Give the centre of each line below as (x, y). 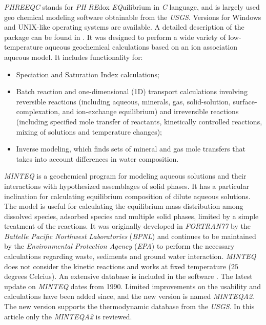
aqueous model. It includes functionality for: (74, 57)
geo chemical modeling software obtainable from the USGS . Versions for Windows (133, 17)
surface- (245, 101)
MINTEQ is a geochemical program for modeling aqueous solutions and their (125, 176)
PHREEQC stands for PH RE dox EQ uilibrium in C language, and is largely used (132, 7)
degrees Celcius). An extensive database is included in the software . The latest (128, 276)
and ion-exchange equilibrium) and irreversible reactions (150, 111)
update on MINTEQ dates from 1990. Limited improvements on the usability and (132, 286)
